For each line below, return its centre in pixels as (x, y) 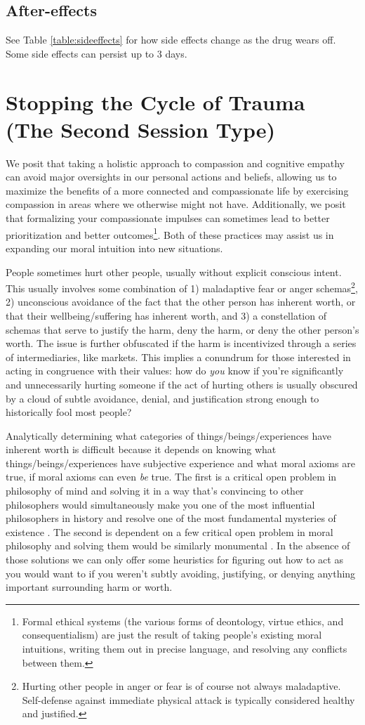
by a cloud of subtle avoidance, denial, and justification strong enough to (162, 398)
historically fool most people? (69, 412)
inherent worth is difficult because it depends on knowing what (141, 449)
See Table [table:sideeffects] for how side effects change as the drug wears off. (171, 40)
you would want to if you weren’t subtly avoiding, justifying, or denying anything (181, 573)
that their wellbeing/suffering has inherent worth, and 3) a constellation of (166, 315)
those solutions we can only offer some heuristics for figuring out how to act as (174, 560)
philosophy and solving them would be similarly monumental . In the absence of (178, 546)
